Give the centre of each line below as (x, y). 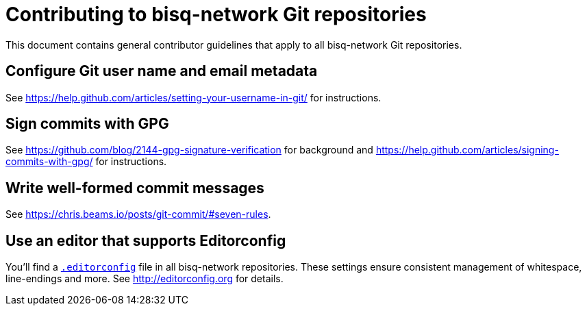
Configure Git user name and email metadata (162, 71)
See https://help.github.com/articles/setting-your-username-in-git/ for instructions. (193, 97)
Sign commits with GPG (87, 124)
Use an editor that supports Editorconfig (146, 240)
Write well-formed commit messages (135, 188)
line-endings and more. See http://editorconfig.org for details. (145, 279)
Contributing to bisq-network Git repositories (216, 14)
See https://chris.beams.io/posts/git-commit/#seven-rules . (138, 214)
